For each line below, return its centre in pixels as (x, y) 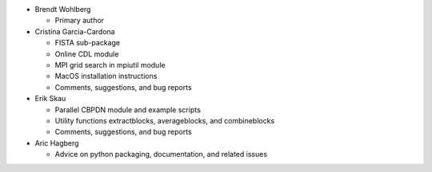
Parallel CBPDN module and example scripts (128, 109)
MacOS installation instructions (106, 76)
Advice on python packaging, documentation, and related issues (161, 154)
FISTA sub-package (87, 43)
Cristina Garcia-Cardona (75, 31)
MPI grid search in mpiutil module (110, 64)
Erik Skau (50, 99)
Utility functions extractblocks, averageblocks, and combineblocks (165, 120)
